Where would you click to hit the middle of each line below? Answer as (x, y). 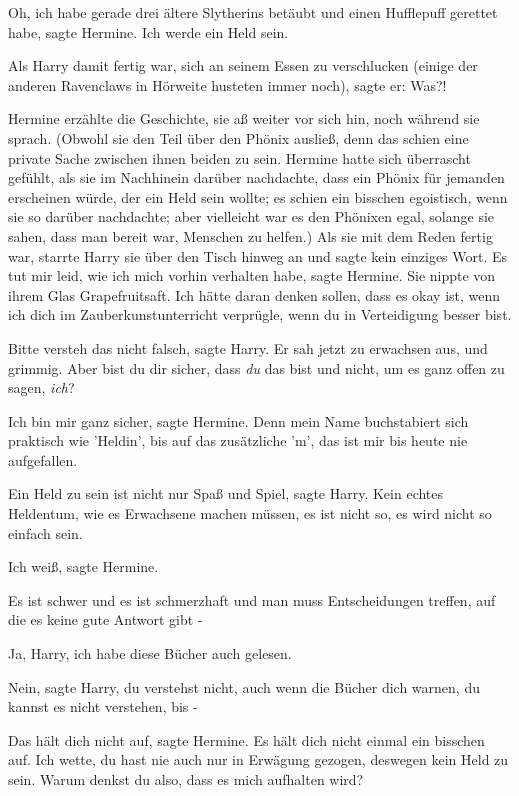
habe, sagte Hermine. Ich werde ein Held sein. (148, 31)
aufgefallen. (43, 459)
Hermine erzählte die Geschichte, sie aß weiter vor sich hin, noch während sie (244, 118)
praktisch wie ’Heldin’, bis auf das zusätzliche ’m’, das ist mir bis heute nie (238, 440)
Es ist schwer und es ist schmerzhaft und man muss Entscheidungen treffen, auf (252, 599)
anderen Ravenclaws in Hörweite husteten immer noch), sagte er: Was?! (227, 84)
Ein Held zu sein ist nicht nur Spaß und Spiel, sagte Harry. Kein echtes (226, 493)
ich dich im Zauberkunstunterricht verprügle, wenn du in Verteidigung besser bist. (260, 314)
